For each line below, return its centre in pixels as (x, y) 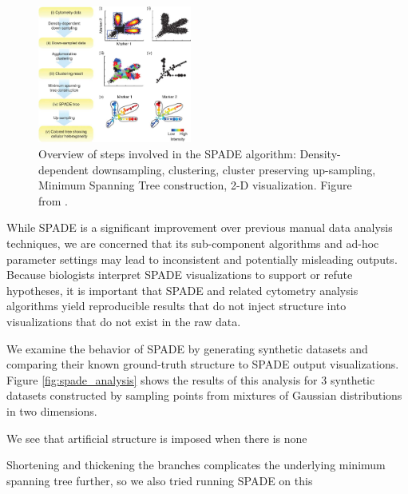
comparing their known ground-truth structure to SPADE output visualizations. (203, 364)
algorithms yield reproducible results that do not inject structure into (176, 306)
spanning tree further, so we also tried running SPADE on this (160, 480)
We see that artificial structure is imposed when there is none (157, 438)
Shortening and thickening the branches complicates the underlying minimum (196, 465)
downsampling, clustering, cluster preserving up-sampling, (234, 169)
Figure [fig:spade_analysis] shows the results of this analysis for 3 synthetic (191, 379)
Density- (320, 154)
